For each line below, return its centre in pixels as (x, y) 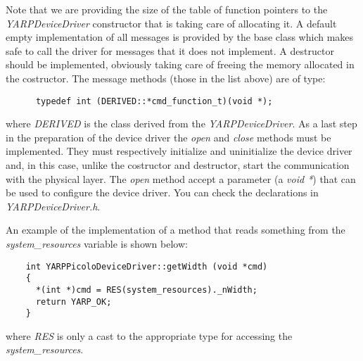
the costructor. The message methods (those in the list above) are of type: (166, 78)
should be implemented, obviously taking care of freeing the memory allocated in (180, 64)
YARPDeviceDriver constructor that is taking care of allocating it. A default (171, 23)
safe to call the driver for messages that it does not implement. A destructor (170, 50)
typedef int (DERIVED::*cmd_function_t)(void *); (154, 101)
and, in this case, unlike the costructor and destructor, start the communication (178, 165)
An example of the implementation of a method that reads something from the (176, 230)
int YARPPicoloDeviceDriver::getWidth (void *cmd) (147, 266)
